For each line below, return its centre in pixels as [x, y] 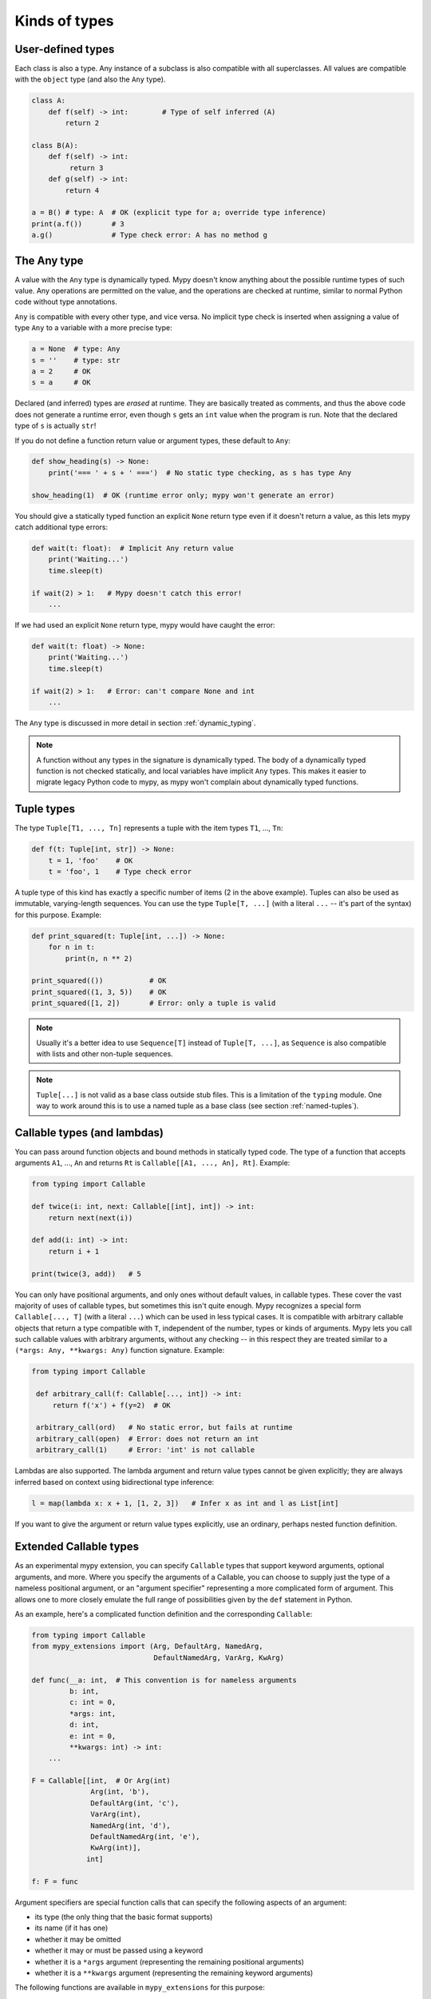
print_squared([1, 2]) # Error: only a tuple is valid [154, 1003]
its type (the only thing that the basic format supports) [124, 1917]
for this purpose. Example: [58, 915]
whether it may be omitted [78, 1939]
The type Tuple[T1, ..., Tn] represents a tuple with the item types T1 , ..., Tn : [149, 828]
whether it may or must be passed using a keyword [119, 1950]
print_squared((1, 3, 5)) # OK [99, 992]
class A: [49, 101]
